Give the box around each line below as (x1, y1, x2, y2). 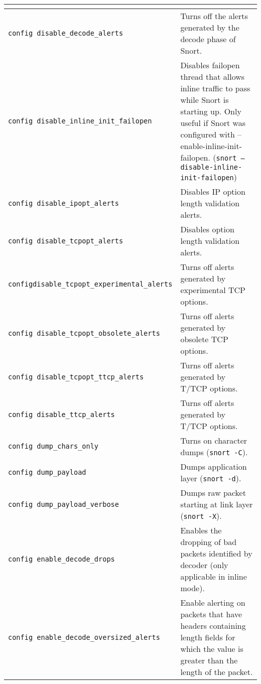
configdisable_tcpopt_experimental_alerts (8, 280, 173, 288)
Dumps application (180, 461, 247, 472)
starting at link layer (180, 498, 253, 510)
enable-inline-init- (180, 140, 242, 152)
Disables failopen (180, 59, 240, 71)
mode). (180, 582, 205, 594)
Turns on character (180, 435, 247, 446)
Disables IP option (180, 186, 245, 197)
